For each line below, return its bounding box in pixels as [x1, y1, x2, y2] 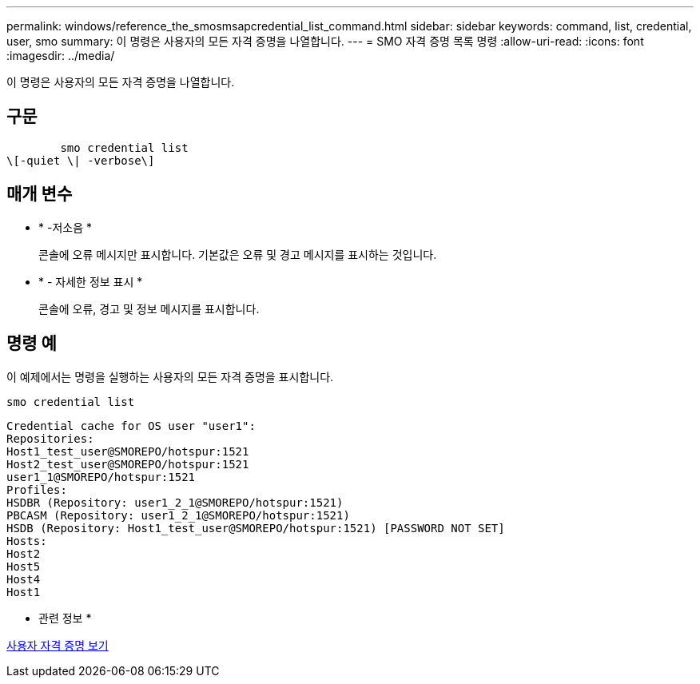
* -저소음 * [38, 220, 92, 234]
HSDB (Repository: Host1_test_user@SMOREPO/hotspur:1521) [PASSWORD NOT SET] [6, 521, 505, 535]
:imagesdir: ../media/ [6, 49, 115, 62]
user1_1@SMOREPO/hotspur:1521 [6, 470, 196, 483]
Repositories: [6, 431, 94, 445]
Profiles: [6, 483, 67, 496]
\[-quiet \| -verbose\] [6, 153, 155, 167]
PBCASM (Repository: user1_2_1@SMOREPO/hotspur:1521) [6, 508, 350, 522]
